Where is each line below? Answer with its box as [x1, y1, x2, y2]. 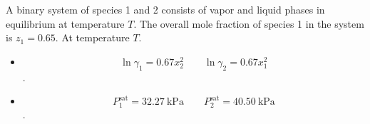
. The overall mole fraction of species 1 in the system [133, 16, 364, 31]
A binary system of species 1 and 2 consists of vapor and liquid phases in [6, 2, 325, 16]
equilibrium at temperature [6, 16, 125, 31]
